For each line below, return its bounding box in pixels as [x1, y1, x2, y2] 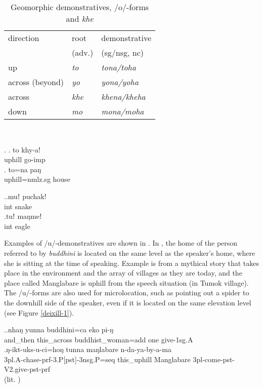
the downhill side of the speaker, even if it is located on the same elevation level [4, 297, 251, 307]
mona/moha [101, 105, 144, 117]
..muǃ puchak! [4, 190, 47, 201]
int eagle [4, 220, 30, 231]
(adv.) [72, 47, 94, 58]
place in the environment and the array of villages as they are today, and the [4, 267, 242, 278]
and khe [66, 13, 94, 24]
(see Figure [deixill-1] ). [4, 307, 74, 318]
